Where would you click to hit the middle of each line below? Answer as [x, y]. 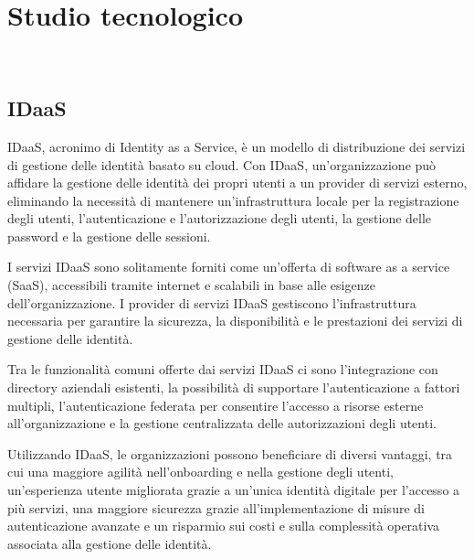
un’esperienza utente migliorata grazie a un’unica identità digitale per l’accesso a [234, 490]
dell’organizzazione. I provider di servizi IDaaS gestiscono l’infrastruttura [212, 302]
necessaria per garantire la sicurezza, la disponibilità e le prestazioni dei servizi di [235, 321]
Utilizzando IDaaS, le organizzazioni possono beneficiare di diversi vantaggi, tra [230, 453]
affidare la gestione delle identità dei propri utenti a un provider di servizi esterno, [237, 183]
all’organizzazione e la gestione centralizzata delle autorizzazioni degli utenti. [222, 423]
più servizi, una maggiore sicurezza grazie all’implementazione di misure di [216, 507]
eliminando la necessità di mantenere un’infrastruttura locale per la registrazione [233, 200]
